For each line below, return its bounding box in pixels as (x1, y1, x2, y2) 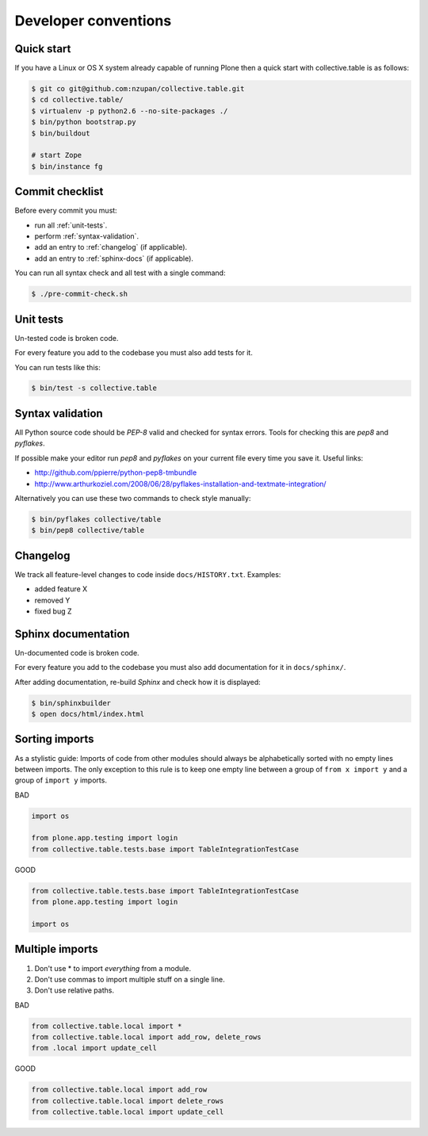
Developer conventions (14, 12, 172, 29)
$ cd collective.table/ (31, 95, 124, 105)
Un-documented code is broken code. (14, 648, 139, 657)
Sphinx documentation (14, 627, 130, 641)
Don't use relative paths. (34, 985, 115, 995)
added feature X (34, 584, 88, 594)
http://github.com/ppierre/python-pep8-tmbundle (34, 468, 197, 477)
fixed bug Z (34, 606, 72, 616)
